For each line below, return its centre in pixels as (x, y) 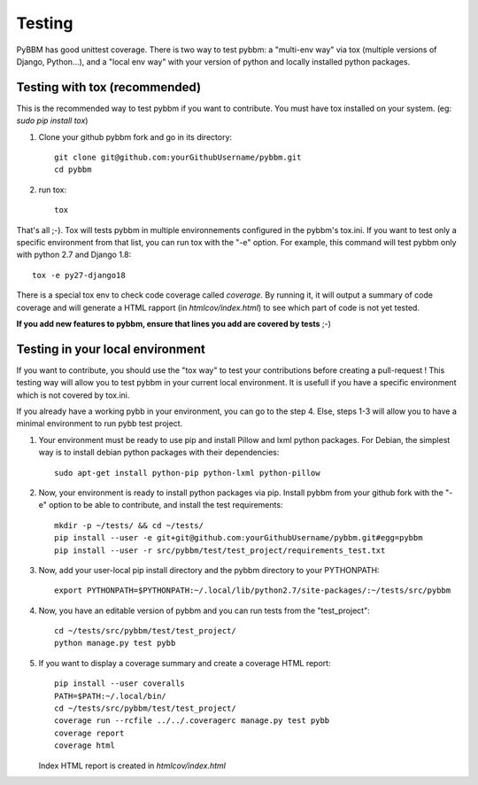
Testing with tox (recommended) (109, 87)
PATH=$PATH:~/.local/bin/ (111, 696)
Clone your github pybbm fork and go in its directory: (135, 136)
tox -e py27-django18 (79, 275)
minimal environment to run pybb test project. (100, 424)
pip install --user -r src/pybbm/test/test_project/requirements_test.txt (220, 550)
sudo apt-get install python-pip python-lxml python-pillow (187, 473)
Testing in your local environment (111, 349)
